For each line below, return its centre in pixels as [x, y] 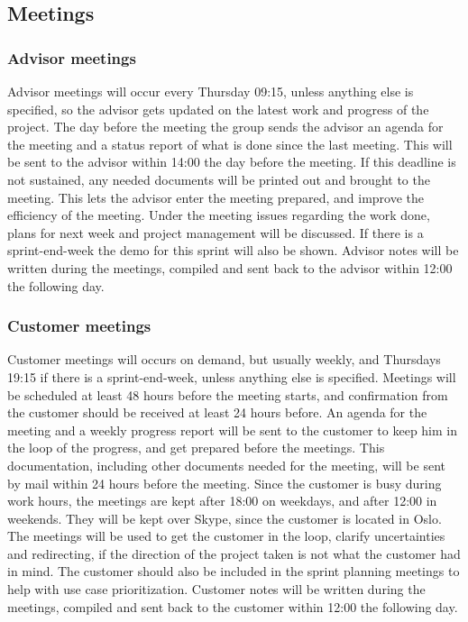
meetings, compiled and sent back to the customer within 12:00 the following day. [233, 606]
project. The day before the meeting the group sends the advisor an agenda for [225, 127]
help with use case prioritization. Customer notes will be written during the [216, 589]
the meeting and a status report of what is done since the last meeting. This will [230, 144]
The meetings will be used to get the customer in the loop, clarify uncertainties [226, 536]
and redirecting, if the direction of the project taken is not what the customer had [234, 553]
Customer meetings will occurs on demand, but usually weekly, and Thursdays [224, 359]
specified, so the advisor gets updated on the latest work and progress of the [218, 109]
